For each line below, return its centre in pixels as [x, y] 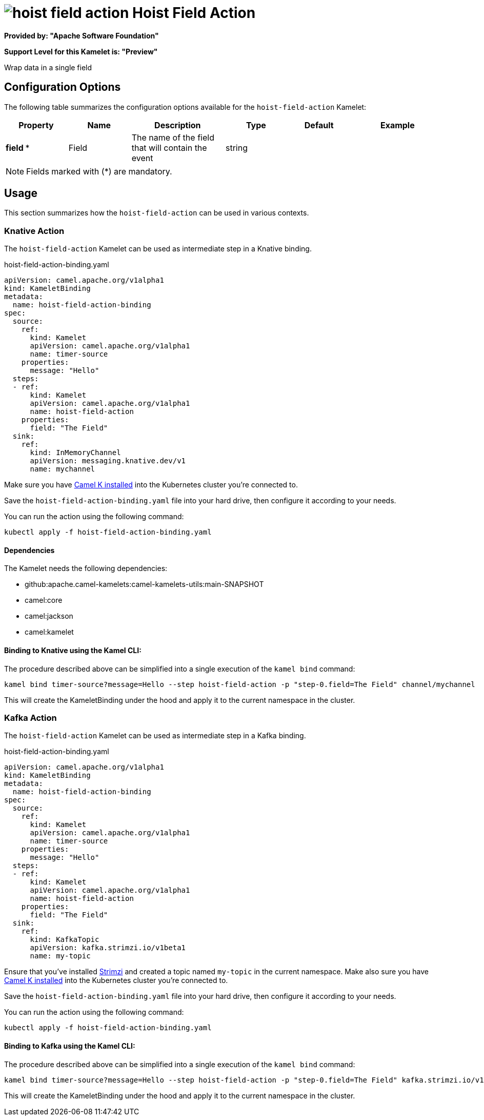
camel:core [44, 600]
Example [397, 125]
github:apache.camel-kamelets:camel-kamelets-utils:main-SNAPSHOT [144, 584]
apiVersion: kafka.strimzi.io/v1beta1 [108, 948]
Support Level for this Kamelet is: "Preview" [81, 51]
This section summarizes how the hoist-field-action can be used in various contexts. [157, 213]
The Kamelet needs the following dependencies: [86, 568]
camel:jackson [49, 616]
